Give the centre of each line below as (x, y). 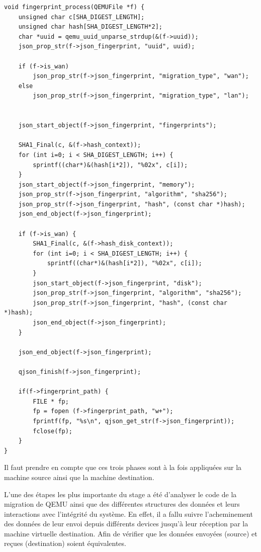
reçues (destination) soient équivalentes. (65, 543)
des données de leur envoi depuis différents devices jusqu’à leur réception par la (126, 524)
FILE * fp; (51, 401)
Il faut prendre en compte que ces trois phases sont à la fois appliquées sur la (123, 467)
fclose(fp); (53, 431)
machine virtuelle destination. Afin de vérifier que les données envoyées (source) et (131, 533)
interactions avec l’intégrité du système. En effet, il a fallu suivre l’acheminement (128, 514)
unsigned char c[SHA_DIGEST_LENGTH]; (81, 17)
